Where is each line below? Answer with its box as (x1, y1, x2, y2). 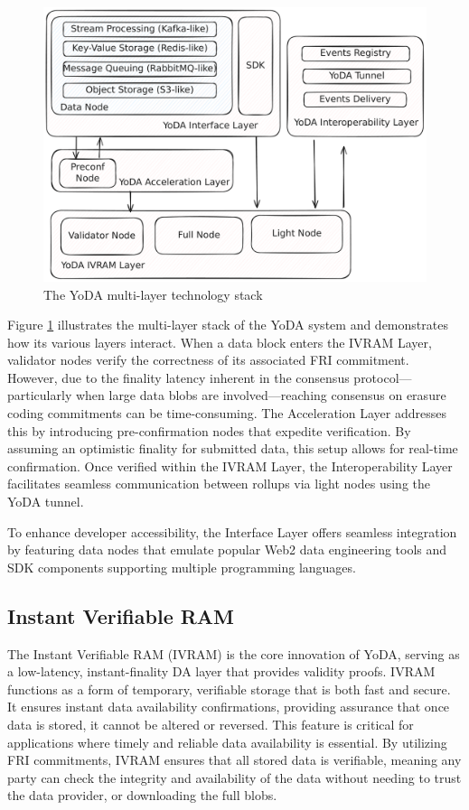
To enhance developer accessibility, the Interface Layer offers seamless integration (7, 522, 457, 541)
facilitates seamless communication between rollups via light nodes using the (7, 474, 430, 493)
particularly (7, 386, 72, 405)
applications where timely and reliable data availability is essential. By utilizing (7, 732, 447, 751)
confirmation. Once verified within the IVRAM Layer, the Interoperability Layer (7, 456, 453, 475)
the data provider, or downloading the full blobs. (7, 786, 277, 805)
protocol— (353, 368, 412, 386)
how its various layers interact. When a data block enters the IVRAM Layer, (7, 332, 432, 351)
